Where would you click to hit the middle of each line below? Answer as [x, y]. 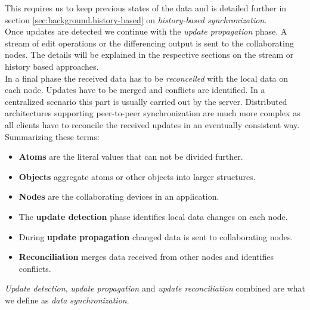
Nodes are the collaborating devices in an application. [119, 196]
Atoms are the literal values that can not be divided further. [131, 156]
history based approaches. [52, 66]
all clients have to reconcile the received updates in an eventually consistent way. [152, 124]
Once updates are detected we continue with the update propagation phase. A [146, 31]
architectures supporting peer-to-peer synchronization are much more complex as [153, 113]
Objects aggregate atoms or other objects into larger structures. [137, 176]
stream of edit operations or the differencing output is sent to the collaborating [149, 43]
